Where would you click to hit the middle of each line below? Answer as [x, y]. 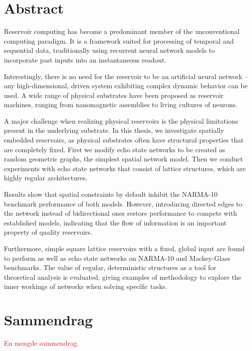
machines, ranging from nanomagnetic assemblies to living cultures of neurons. [121, 104]
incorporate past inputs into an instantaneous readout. [85, 59]
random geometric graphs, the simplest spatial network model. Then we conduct [124, 159]
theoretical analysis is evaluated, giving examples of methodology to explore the [123, 277]
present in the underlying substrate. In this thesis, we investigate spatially [114, 130]
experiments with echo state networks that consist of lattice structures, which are [125, 168]
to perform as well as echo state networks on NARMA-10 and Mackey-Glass [117, 258]
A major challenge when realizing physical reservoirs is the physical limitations [121, 120]
